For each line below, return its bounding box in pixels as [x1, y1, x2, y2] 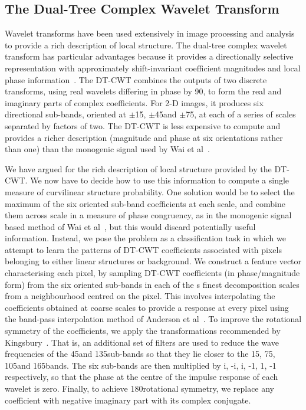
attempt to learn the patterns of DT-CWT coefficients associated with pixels [5, 243, 282, 255]
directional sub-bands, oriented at [5, 108, 126, 120]
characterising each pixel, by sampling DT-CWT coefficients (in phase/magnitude [5, 267, 300, 279]
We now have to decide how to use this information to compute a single [30, 174, 289, 186]
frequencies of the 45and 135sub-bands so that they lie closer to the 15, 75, [5, 347, 275, 360]
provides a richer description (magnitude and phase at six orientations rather [5, 131, 283, 143]
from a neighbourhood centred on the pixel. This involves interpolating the [5, 290, 275, 302]
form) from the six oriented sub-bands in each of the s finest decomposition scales [5, 278, 300, 290]
